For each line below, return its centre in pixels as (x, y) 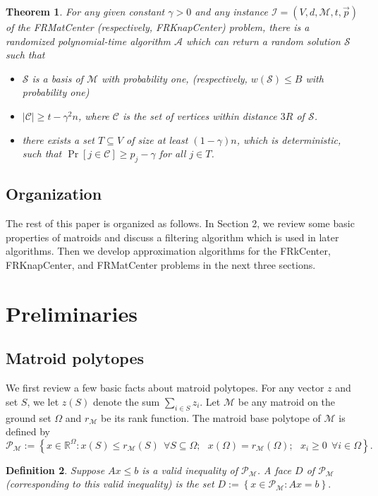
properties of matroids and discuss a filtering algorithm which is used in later (172, 237)
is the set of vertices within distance (200, 115)
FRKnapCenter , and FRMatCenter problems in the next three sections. (161, 264)
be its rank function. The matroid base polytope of (211, 417)
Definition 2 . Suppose (55, 470)
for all (172, 153)
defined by (28, 431)
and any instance (231, 11)
